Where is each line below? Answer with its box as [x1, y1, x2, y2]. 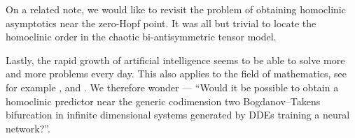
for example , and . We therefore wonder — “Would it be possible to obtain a [6, 79, 339, 94]
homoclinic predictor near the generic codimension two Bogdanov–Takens [6, 93, 321, 108]
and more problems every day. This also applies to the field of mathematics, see [6, 66, 347, 81]
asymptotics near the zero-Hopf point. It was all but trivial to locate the [6, 15, 316, 30]
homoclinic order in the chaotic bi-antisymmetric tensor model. [6, 29, 277, 44]
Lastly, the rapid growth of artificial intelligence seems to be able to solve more [6, 52, 345, 67]
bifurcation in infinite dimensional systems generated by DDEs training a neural [6, 107, 350, 122]
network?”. [6, 121, 50, 135]
